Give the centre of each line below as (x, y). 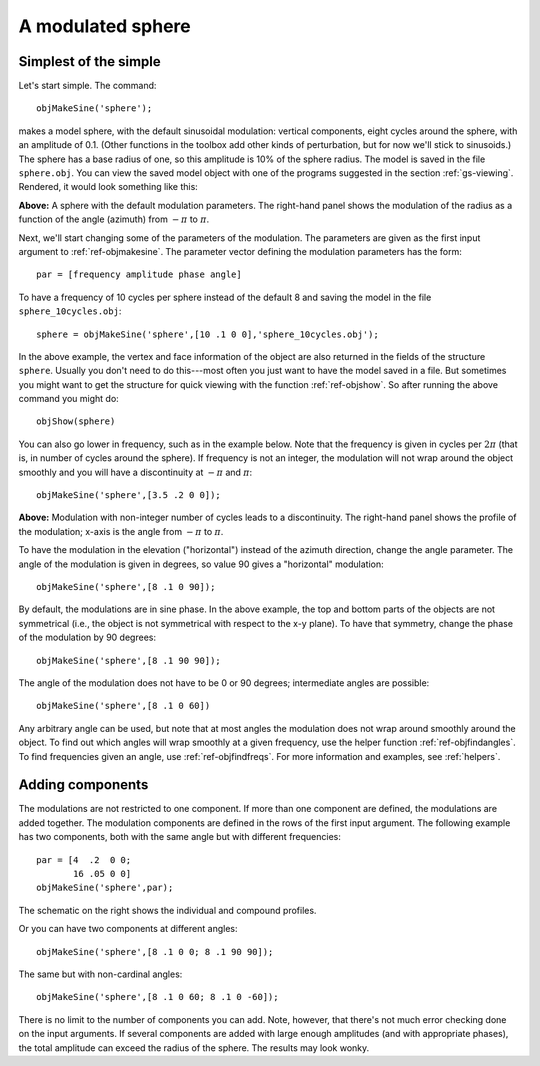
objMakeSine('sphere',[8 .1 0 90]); (126, 586)
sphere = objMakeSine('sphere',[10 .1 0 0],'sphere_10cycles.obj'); (207, 334)
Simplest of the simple (90, 61)
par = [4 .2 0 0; (84, 859)
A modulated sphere (104, 26)
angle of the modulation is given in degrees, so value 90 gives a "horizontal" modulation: (201, 564)
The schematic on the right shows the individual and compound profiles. (167, 910)
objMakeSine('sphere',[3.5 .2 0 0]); (129, 495)
